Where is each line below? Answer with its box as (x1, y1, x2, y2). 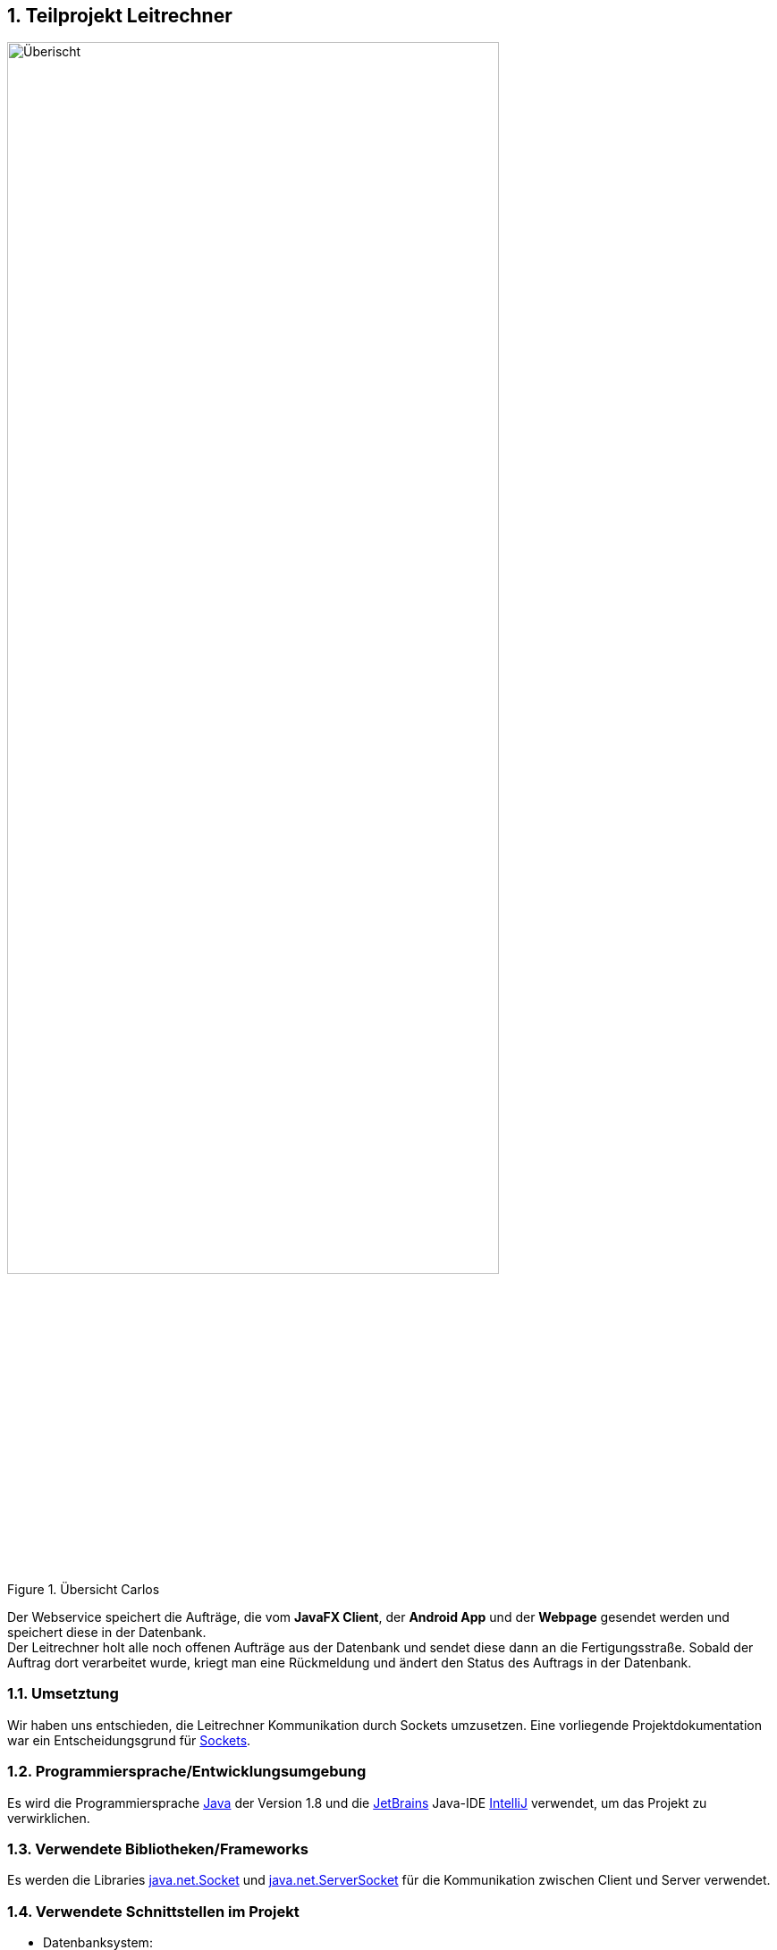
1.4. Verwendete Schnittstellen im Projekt (7, 1902, 300, 1920)
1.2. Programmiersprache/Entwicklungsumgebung (7, 1762, 367, 1781)
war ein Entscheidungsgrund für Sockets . (7, 1732, 251, 1748)
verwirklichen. (7, 1810, 90, 1826)
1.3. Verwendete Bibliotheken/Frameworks (7, 1839, 308, 1858)
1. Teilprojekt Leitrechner (7, 4, 232, 27)
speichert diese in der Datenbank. (7, 1625, 207, 1641)
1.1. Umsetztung (7, 1684, 119, 1703)
